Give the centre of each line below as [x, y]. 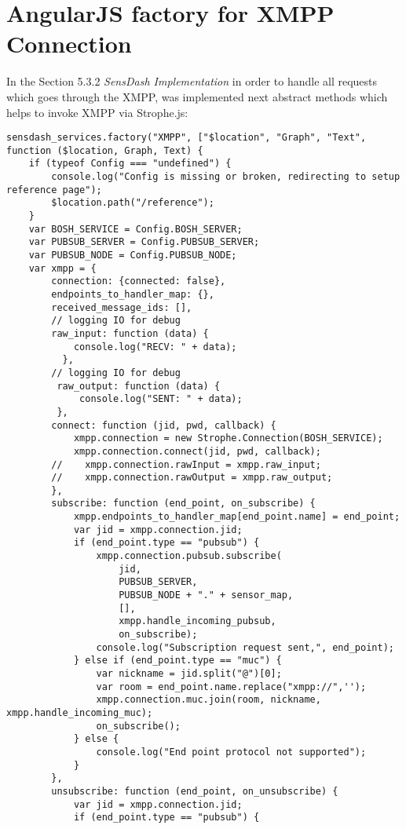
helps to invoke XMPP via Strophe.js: [97, 112]
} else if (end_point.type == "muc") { [177, 661]
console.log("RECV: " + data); [155, 347]
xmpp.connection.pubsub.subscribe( [189, 556]
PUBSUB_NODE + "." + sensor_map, [206, 595]
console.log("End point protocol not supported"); [231, 752]
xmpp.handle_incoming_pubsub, [198, 621]
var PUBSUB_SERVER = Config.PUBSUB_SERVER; [144, 242]
